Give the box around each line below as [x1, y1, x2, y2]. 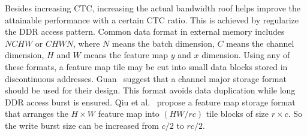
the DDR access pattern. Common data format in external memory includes [5, 25, 285, 38]
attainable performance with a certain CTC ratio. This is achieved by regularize [5, 13, 299, 26]
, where [73, 37, 100, 49]
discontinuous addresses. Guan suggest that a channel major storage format [5, 72, 287, 84]
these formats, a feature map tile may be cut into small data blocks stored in [5, 60, 288, 72]
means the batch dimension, [112, 37, 215, 49]
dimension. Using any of [201, 49, 290, 61]
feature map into [98, 107, 159, 120]
